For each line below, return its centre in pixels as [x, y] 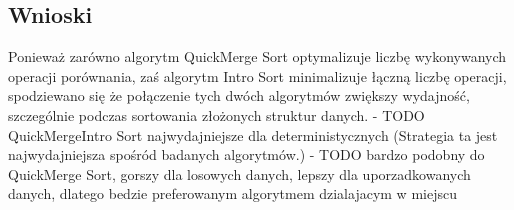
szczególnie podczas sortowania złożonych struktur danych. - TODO [216, 114]
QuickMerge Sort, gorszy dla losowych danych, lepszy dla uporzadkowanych [239, 173]
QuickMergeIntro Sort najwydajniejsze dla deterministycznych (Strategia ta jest [253, 134]
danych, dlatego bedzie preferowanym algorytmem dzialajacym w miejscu [232, 193]
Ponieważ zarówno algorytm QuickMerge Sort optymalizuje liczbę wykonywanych [257, 56]
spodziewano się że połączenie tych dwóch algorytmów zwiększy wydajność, [239, 95]
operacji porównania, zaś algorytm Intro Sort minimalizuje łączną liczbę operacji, [257, 75]
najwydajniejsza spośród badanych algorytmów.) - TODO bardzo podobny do [246, 154]
